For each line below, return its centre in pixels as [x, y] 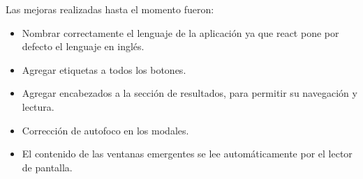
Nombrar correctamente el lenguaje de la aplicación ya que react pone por [180, 32]
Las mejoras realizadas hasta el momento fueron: [110, 9]
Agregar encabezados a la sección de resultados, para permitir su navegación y [190, 93]
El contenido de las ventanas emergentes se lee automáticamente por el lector [187, 154]
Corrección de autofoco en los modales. [105, 130]
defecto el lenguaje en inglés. [83, 46]
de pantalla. [47, 167]
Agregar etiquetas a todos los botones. [104, 69]
